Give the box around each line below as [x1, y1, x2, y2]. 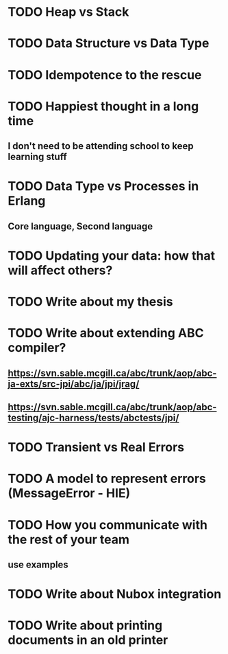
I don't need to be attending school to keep [8, 140, 194, 152]
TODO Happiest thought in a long [8, 98, 199, 114]
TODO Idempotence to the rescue [8, 67, 202, 82]
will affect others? [8, 262, 113, 278]
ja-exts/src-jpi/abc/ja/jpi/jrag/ [8, 378, 140, 390]
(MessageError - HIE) [8, 486, 131, 501]
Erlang [8, 193, 46, 209]
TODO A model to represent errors [8, 471, 206, 486]
